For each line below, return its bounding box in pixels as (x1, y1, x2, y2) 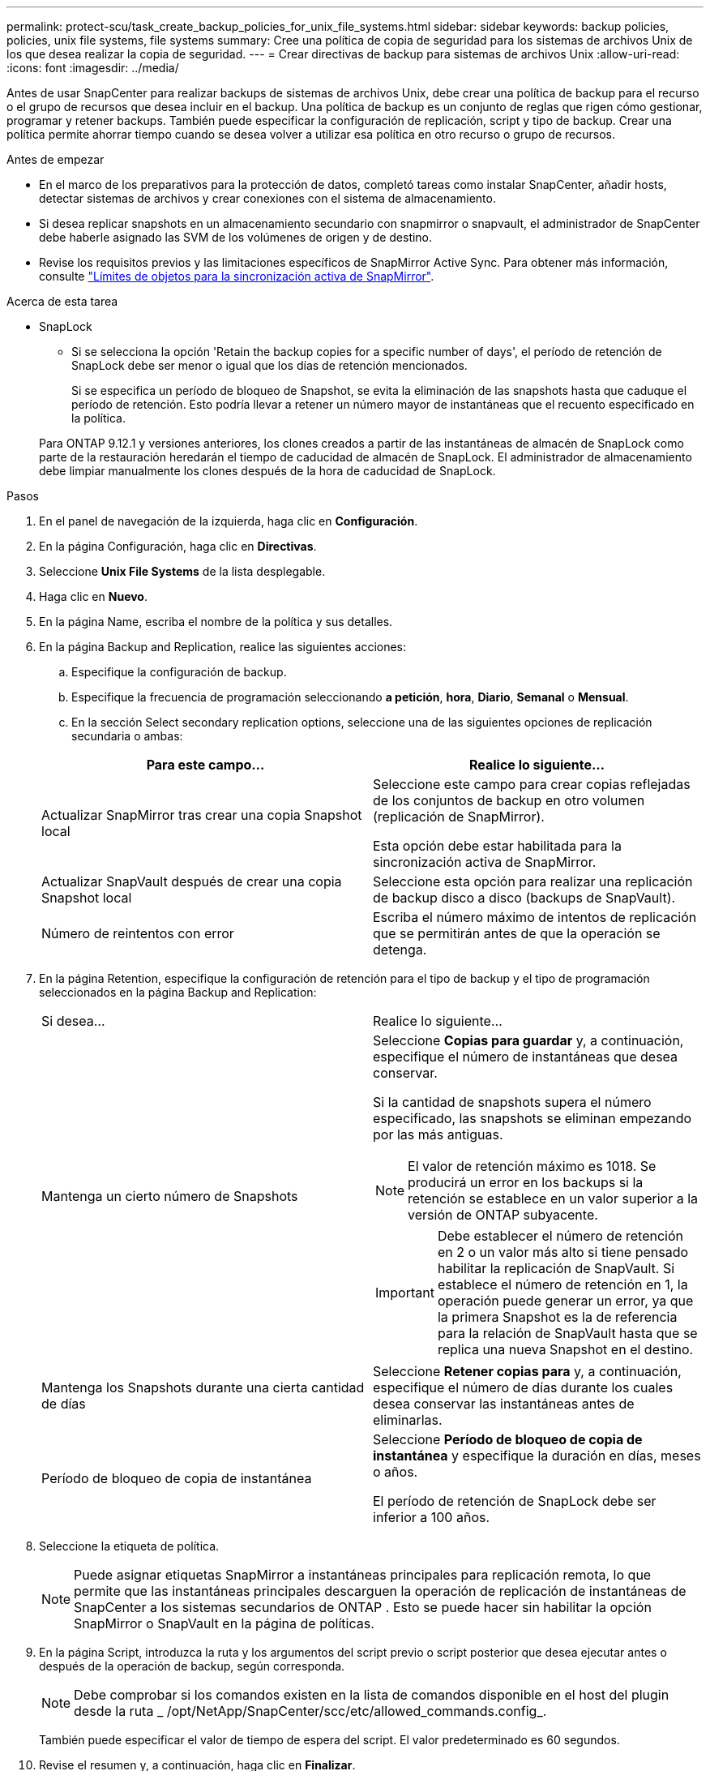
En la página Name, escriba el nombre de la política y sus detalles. (39, 615, 393, 628)
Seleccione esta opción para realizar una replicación (373, 873, 693, 890)
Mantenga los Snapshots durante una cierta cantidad (41, 1379, 365, 1396)
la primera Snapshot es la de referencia (437, 1309, 678, 1325)
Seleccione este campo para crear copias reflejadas (373, 776, 691, 792)
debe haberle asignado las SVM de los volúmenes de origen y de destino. (39, 230, 433, 244)
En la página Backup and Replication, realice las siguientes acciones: (39, 640, 407, 654)
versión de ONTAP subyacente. (408, 1207, 598, 1223)
